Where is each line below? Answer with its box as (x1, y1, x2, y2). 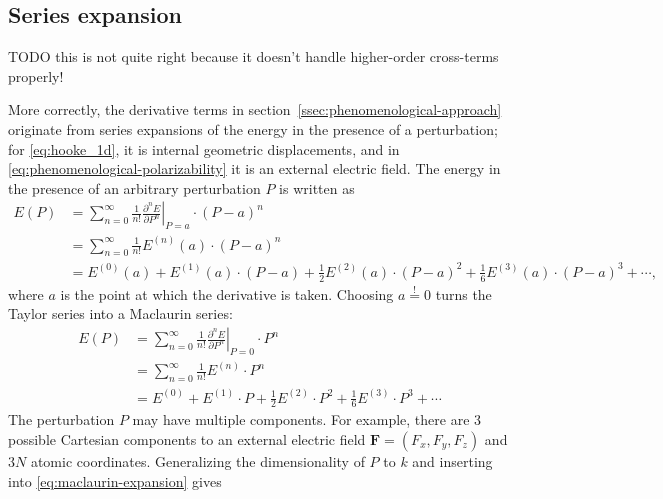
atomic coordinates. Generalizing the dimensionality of (30, 450, 365, 471)
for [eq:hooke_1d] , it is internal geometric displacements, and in (8, 138, 400, 159)
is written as (279, 177, 355, 198)
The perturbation (8, 409, 115, 430)
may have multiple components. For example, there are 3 (132, 409, 482, 430)
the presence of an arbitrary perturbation (8, 177, 261, 198)
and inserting (412, 450, 493, 471)
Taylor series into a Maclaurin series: (8, 303, 233, 324)
